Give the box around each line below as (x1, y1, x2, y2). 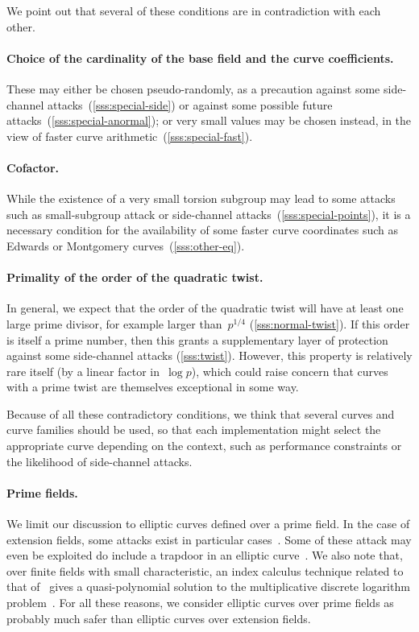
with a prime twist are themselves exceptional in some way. (6, 378, 299, 395)
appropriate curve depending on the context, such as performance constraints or (6, 437, 402, 454)
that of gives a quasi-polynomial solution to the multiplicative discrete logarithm (6, 578, 410, 595)
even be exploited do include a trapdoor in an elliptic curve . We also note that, (6, 547, 403, 564)
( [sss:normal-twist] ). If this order (249, 315, 410, 332)
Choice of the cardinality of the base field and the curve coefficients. (6, 49, 394, 66)
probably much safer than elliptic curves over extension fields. (6, 609, 311, 626)
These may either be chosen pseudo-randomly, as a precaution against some (6, 80, 380, 97)
